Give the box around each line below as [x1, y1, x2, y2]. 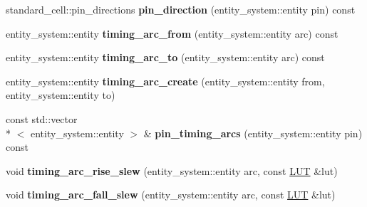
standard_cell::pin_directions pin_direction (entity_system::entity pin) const [6, 2, 356, 16]
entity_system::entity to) [6, 87, 115, 102]
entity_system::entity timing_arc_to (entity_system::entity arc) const [6, 50, 325, 65]
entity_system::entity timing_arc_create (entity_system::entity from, [6, 73, 325, 88]
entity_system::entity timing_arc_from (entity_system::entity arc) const [6, 26, 338, 41]
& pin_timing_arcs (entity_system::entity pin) [143, 125, 363, 140]
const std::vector [6, 111, 78, 126]
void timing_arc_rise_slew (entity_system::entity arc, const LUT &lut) [6, 163, 338, 178]
